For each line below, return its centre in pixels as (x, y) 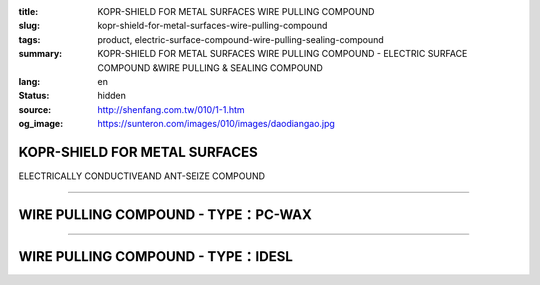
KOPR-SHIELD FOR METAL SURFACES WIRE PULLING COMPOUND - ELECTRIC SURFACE (282, 54)
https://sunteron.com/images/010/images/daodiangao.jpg (216, 124)
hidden (112, 96)
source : (35, 109)
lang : (29, 81)
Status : (34, 96)
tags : (29, 39)
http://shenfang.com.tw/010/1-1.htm (171, 109)
